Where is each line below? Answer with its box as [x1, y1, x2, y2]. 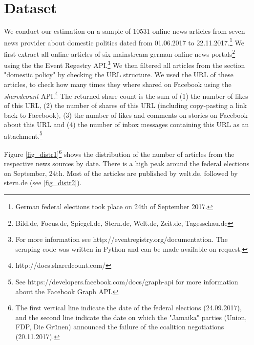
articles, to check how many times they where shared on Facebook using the [4, 79, 232, 89]
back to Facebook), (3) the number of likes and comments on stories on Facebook [4, 109, 248, 120]
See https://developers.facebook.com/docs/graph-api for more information [15, 276, 238, 286]
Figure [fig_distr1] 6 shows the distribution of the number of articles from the [4, 147, 234, 159]
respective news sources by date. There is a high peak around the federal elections [4, 158, 250, 169]
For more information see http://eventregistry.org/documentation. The [15, 234, 228, 244]
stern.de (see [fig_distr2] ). [4, 177, 82, 188]
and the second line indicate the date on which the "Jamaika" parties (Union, [15, 312, 247, 322]
